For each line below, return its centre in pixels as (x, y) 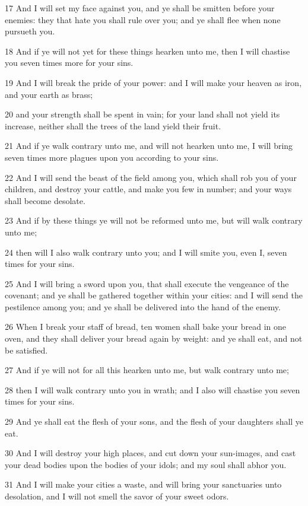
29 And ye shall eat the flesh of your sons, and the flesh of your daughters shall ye (154, 421)
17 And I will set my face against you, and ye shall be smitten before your (140, 8)
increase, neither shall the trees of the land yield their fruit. (113, 125)
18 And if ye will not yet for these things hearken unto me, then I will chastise (147, 51)
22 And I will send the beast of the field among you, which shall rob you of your (151, 177)
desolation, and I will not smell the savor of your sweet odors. (117, 496)
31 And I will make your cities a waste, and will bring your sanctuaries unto (143, 484)
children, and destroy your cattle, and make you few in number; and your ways (148, 189)
